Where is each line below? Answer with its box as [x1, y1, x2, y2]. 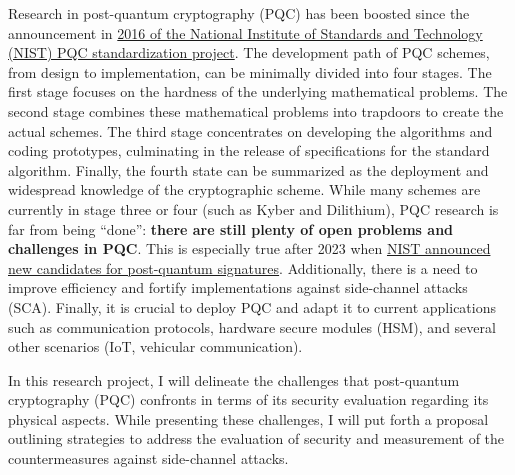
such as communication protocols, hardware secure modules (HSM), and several [8, 316, 496, 337]
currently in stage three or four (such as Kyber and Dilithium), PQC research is [8, 198, 499, 219]
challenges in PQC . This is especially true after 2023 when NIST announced [8, 238, 491, 259]
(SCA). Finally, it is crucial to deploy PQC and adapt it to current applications [8, 296, 496, 317]
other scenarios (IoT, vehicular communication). [8, 336, 303, 357]
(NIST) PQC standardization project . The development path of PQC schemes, [8, 42, 490, 63]
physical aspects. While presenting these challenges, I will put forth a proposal [8, 408, 489, 429]
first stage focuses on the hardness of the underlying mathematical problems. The [8, 81, 508, 102]
